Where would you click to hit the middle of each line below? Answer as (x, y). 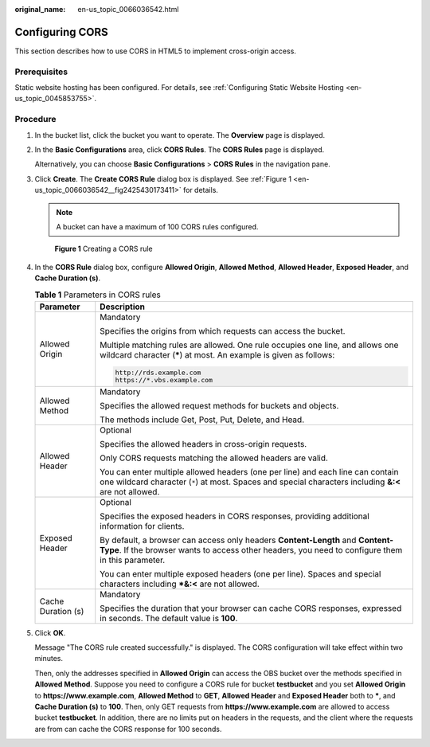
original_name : (40, 9)
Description (123, 307)
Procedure (35, 119)
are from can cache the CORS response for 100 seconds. (128, 729)
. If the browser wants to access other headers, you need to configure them (261, 549)
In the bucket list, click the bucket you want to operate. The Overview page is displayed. (180, 135)
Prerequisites (41, 72)
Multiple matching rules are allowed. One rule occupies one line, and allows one (249, 345)
